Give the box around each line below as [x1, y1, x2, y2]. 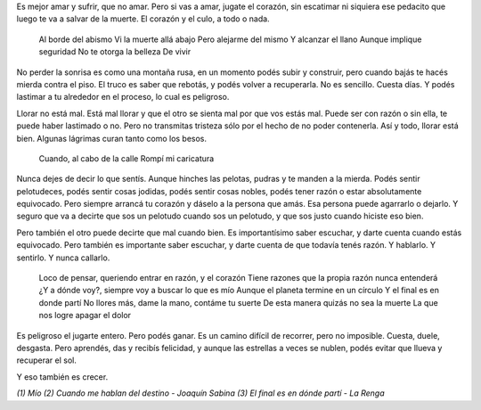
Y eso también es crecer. [16, 371, 109, 382]
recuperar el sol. [16, 355, 77, 365]
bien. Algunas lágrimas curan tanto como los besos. [16, 133, 208, 143]
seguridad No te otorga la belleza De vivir [38, 46, 192, 57]
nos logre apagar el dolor [38, 310, 132, 321]
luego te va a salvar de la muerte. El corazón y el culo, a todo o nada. [16, 13, 271, 24]
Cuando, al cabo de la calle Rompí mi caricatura [38, 152, 215, 164]
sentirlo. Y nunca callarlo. [16, 252, 110, 263]
